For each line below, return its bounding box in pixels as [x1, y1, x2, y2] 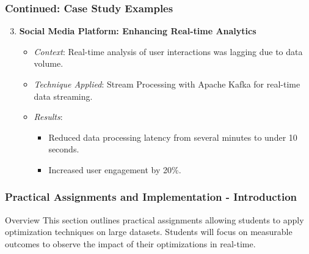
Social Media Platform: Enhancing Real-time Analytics [19, 24, 256, 37]
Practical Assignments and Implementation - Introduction [5, 189, 297, 204]
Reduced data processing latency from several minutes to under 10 [48, 130, 297, 143]
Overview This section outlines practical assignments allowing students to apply [5, 213, 304, 226]
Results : [34, 110, 63, 123]
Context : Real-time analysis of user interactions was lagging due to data [34, 45, 303, 58]
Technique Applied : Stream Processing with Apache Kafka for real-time [34, 78, 300, 90]
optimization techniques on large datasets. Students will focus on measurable [5, 225, 293, 238]
